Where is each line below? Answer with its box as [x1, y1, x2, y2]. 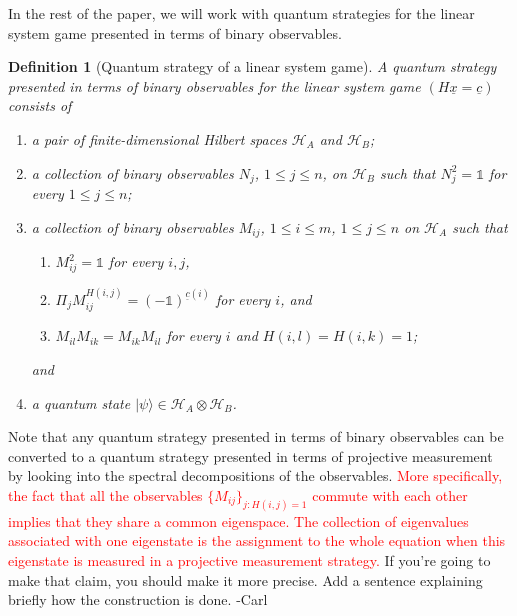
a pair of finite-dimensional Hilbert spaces [31, 128, 287, 149]
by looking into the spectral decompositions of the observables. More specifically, [8, 465, 503, 486]
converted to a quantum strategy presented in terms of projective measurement [8, 445, 493, 466]
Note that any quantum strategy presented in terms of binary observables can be [8, 426, 504, 447]
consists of [8, 95, 72, 116]
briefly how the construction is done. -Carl [8, 589, 268, 610]
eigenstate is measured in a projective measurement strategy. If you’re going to [8, 549, 491, 570]
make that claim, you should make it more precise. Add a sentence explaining [8, 569, 483, 590]
